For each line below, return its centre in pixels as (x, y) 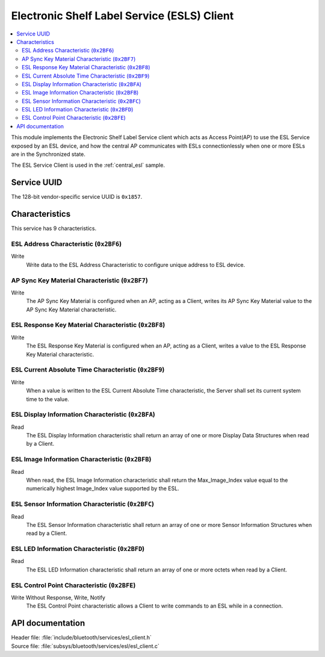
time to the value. (48, 399)
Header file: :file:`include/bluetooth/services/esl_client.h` (81, 638)
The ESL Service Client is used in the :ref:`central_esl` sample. (88, 165)
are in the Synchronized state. (48, 154)
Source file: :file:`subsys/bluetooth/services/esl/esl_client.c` (85, 646)
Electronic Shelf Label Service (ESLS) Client (122, 16)
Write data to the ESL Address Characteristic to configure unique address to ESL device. (136, 264)
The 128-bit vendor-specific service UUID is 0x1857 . (77, 197)
